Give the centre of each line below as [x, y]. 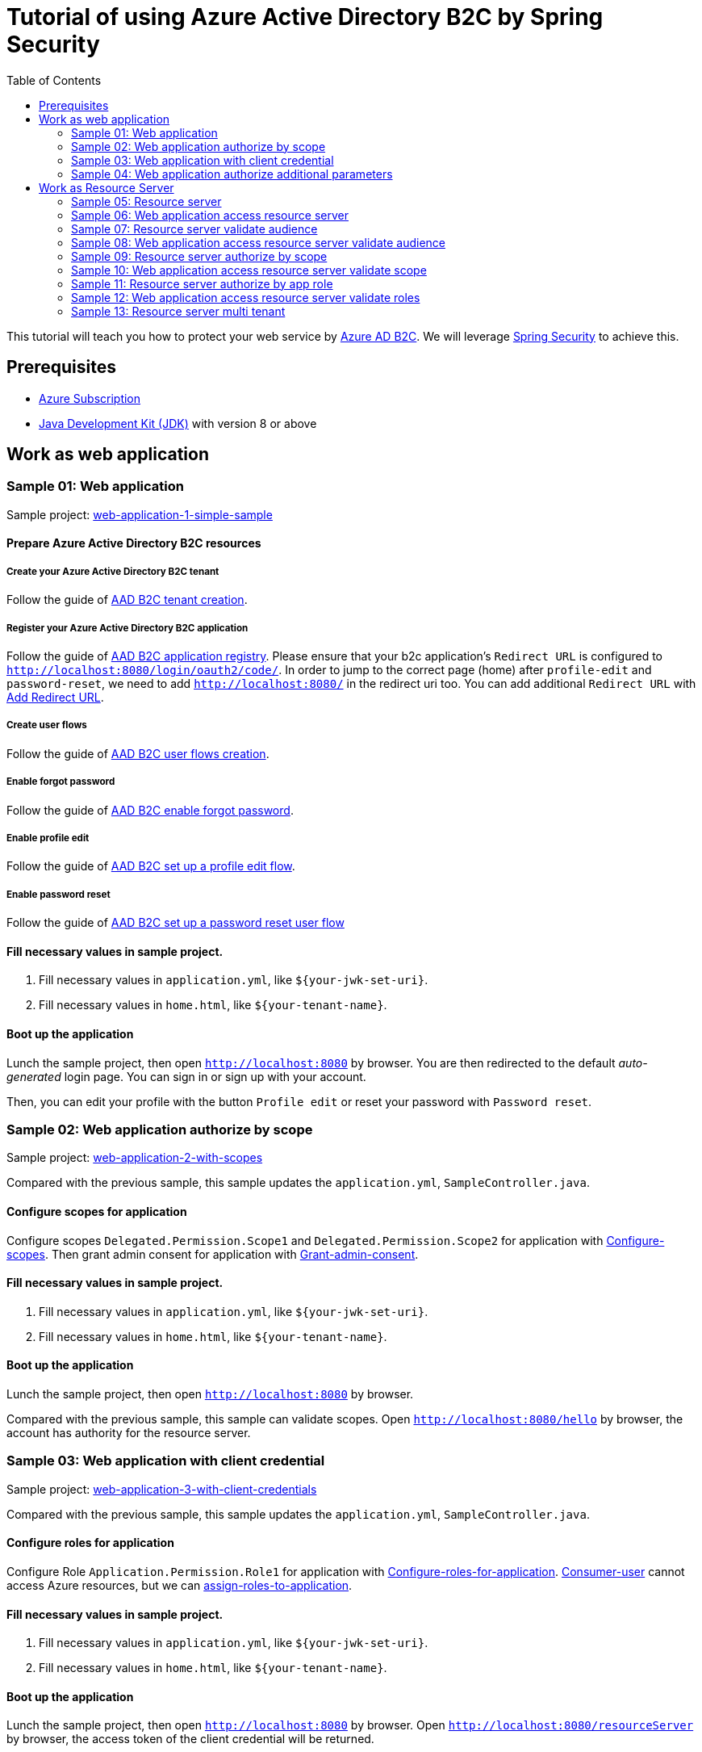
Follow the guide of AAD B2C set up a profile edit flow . [151, 866]
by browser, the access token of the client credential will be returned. [190, 1739]
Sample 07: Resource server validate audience [194, 228]
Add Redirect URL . [55, 697]
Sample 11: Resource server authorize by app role [202, 283]
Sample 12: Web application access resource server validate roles [246, 297]
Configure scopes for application [97, 1211]
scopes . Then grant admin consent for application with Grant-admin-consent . [213, 1254]
